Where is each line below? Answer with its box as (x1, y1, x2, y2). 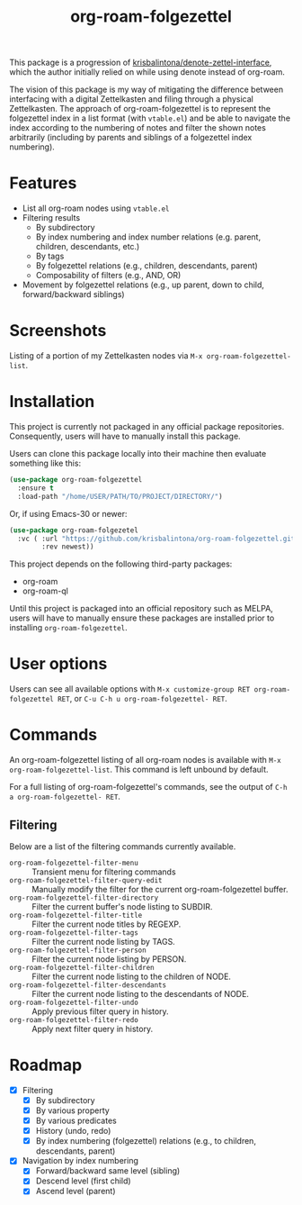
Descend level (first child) (35, 1175, 132, 1186)
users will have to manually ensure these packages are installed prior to (9, 612, 275, 623)
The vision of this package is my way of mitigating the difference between (9, 84, 284, 95)
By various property (35, 1105, 110, 1116)
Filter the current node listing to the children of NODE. (31, 971, 232, 982)
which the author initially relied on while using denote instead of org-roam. (9, 67, 285, 77)
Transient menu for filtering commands (31, 866, 177, 877)
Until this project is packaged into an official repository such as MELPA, (9, 603, 274, 614)
